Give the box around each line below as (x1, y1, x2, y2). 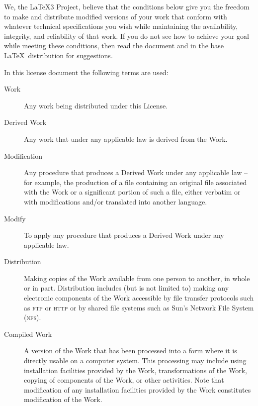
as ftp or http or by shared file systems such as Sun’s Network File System (24, 302, 254, 312)
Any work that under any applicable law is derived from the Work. (24, 133, 228, 144)
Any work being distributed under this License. (24, 100, 168, 110)
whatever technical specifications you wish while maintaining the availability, (4, 21, 238, 31)
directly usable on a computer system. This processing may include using (24, 355, 247, 366)
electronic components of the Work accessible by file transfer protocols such (24, 293, 254, 303)
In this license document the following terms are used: (4, 67, 169, 77)
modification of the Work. (24, 394, 102, 405)
